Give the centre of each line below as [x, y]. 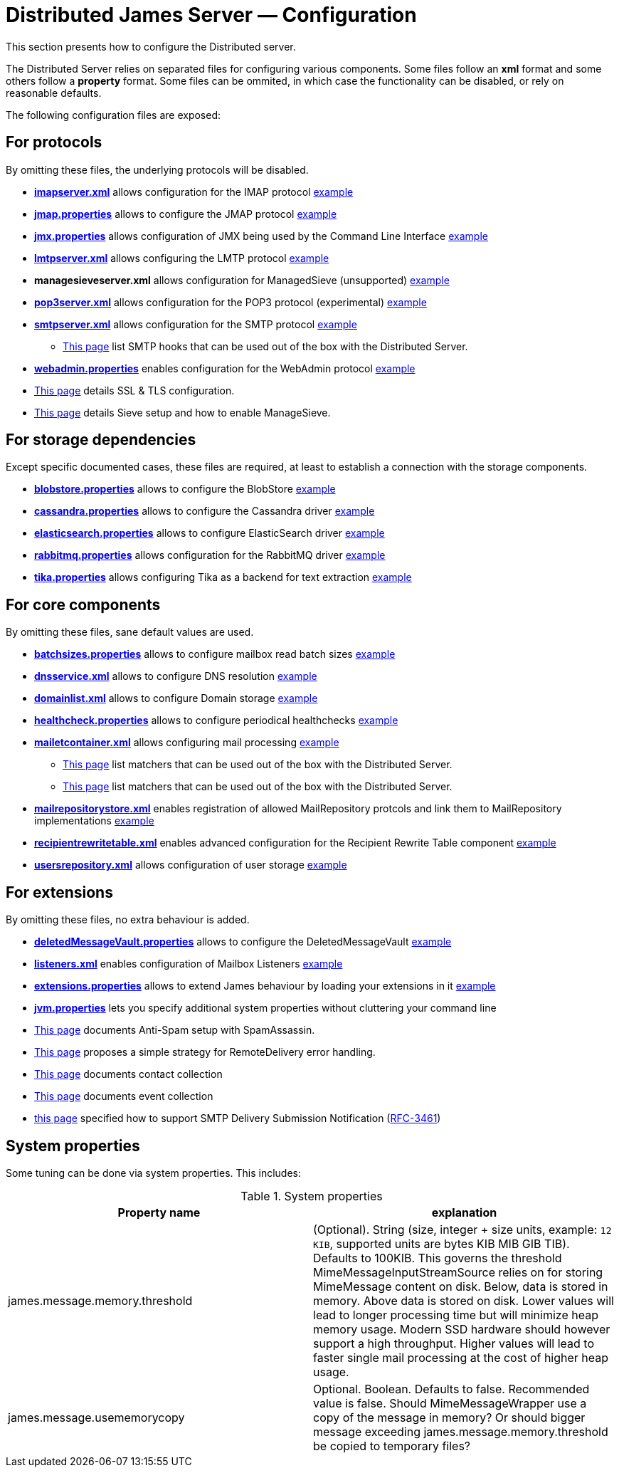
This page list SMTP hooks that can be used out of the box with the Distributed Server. [265, 346]
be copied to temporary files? [392, 1446]
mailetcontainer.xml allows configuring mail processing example [187, 743]
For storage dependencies [101, 440]
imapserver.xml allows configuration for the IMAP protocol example [194, 192]
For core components [83, 604]
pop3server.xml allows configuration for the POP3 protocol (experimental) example [231, 302]
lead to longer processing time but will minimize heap [456, 1315]
